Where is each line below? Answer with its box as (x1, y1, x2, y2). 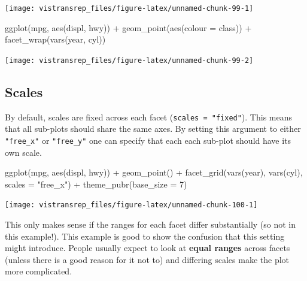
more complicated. (5, 265, 72, 277)
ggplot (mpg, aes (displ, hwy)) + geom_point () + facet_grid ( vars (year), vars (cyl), (5, 166, 303, 179)
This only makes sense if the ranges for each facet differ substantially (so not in (5, 218, 296, 231)
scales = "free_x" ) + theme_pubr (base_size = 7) (5, 177, 187, 190)
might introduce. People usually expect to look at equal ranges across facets (5, 241, 290, 254)
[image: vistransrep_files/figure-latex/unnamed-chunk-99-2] (5, 56, 254, 65)
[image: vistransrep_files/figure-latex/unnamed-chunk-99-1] (5, 4, 254, 13)
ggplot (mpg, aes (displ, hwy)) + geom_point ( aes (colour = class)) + (5, 21, 252, 34)
